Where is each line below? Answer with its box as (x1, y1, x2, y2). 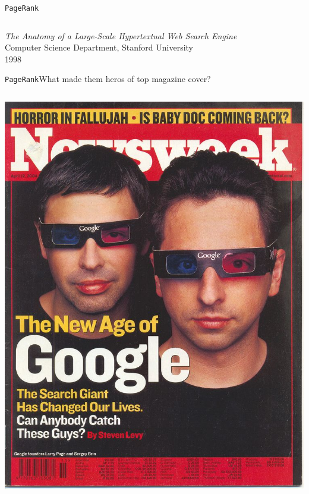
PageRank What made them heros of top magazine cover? (5, 73, 211, 85)
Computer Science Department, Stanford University (5, 41, 194, 54)
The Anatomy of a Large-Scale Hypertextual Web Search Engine (5, 29, 237, 42)
